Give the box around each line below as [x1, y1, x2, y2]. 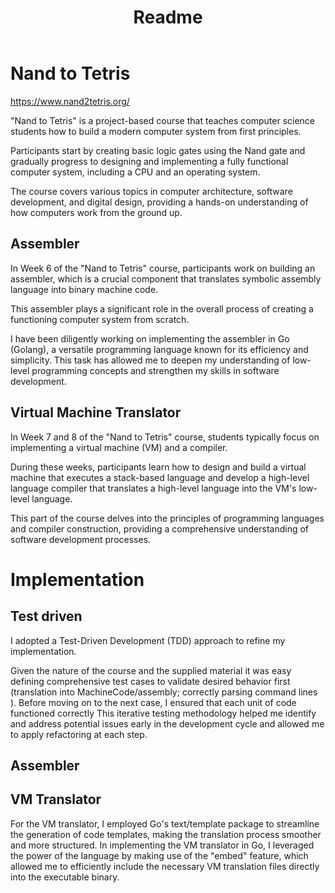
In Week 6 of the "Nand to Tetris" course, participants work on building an [10, 262, 316, 274]
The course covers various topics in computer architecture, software [10, 185, 293, 197]
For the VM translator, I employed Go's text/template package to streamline [10, 817, 320, 830]
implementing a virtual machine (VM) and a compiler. [10, 441, 228, 453]
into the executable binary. [10, 871, 120, 883]
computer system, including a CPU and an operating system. [10, 166, 261, 178]
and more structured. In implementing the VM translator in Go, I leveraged [10, 839, 315, 851]
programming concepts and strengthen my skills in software [31, 364, 280, 376]
